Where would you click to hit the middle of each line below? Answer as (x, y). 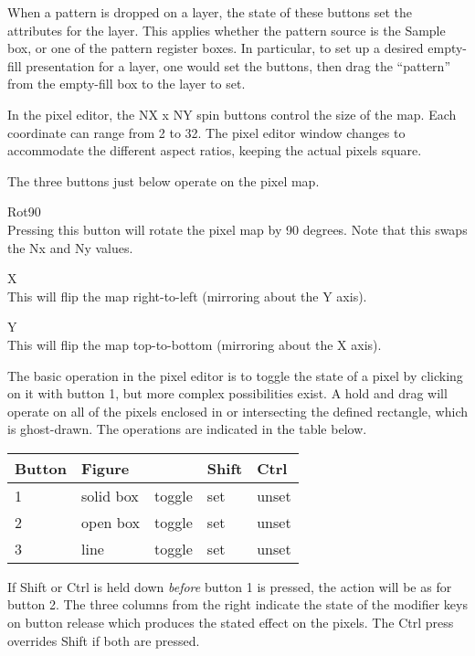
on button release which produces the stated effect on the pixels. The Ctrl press (231, 623)
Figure (106, 468)
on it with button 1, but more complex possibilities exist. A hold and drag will (227, 393)
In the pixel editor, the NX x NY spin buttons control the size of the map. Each (232, 114)
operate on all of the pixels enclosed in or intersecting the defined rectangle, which (237, 411)
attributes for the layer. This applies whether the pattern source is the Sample (227, 30)
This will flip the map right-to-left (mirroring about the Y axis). (187, 296)
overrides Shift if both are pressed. (104, 640)
